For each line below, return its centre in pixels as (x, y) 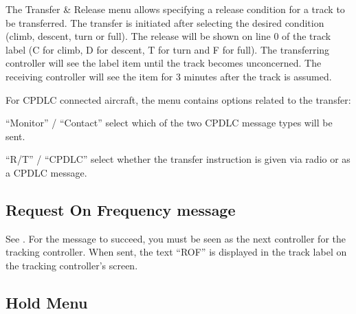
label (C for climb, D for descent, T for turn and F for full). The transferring (168, 49)
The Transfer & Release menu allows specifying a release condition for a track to (175, 9)
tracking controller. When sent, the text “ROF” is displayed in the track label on (176, 252)
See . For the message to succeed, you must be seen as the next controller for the (176, 238)
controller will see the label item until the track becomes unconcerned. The (164, 63)
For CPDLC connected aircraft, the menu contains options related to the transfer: (178, 99)
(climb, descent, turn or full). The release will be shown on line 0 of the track (168, 36)
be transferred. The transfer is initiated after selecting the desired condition (165, 22)
